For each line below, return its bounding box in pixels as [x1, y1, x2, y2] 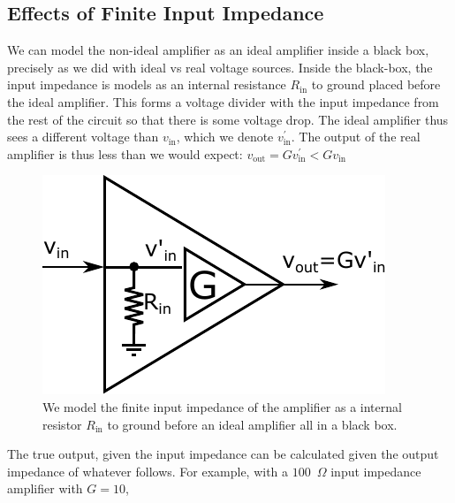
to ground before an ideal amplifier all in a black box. [107, 415, 398, 433]
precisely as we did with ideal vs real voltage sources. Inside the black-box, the [7, 57, 433, 76]
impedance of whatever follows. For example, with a [7, 461, 289, 480]
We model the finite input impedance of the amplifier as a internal [42, 397, 402, 415]
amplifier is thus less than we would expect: [7, 144, 243, 163]
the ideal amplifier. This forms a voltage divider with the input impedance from [7, 92, 439, 111]
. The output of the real [291, 127, 421, 146]
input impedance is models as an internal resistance [7, 75, 286, 94]
